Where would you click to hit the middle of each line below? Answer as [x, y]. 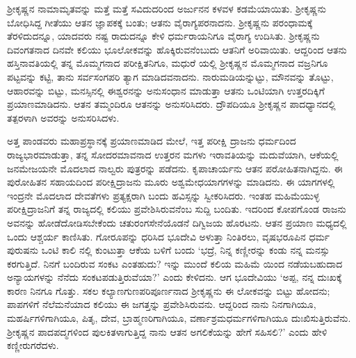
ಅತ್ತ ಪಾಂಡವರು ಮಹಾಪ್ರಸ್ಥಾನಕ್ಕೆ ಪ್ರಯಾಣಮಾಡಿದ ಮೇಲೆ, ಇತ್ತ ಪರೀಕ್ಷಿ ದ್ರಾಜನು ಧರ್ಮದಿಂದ [152, 141]
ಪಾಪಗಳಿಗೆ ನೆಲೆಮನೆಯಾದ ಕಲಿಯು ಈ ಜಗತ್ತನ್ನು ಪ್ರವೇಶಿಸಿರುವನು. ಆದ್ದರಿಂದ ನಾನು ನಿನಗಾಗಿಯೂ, [162, 304]
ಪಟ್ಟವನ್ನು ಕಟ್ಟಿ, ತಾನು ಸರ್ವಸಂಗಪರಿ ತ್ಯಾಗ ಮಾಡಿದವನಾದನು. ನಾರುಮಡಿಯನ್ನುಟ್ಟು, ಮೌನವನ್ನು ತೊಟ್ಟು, [170, 76]
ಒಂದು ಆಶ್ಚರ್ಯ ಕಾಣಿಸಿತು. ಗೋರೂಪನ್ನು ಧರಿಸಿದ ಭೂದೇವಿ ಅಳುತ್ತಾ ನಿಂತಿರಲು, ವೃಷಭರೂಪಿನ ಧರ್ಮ [169, 236]
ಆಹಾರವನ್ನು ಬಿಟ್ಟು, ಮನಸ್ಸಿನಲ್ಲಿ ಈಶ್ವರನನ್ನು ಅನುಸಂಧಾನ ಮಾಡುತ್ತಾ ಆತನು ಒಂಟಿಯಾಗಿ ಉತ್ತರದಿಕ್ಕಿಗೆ [166, 90]
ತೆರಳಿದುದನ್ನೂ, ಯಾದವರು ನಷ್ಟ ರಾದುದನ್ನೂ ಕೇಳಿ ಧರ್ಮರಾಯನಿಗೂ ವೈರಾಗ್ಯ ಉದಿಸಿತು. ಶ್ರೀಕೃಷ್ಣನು [163, 36]
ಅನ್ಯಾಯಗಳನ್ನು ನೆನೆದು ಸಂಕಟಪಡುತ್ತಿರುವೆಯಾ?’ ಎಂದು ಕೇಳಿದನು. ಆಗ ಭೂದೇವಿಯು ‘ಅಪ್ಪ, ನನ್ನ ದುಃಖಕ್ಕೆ [175, 277]
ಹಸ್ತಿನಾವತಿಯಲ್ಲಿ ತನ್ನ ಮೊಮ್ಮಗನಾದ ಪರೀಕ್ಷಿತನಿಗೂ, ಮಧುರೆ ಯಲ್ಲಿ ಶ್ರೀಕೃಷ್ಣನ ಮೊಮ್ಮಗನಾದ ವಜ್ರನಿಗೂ [168, 63]
